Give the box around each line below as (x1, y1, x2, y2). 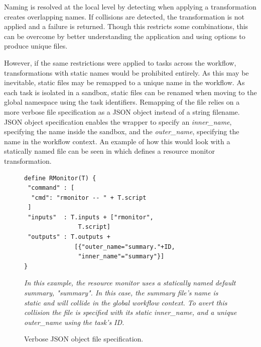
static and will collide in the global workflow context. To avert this (24, 297, 227, 307)
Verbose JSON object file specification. (24, 333, 144, 344)
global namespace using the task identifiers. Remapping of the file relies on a (4, 97, 240, 107)
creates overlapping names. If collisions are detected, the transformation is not (4, 11, 244, 22)
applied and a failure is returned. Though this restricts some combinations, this (4, 21, 248, 32)
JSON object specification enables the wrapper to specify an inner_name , (4, 116, 232, 127)
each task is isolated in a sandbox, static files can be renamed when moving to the (4, 87, 257, 97)
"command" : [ (28, 184, 75, 192)
